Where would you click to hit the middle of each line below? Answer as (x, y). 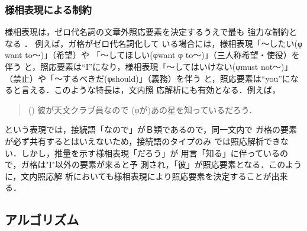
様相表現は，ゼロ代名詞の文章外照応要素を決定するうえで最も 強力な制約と (151, 32)
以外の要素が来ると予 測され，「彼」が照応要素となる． (162, 164)
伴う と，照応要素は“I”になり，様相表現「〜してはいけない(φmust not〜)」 (149, 66)
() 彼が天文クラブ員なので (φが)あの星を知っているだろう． (143, 109)
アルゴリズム (42, 219)
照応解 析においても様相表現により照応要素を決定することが (154, 176)
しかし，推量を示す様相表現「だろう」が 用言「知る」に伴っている (151, 153)
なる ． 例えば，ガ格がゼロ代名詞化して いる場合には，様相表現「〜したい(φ (154, 43)
